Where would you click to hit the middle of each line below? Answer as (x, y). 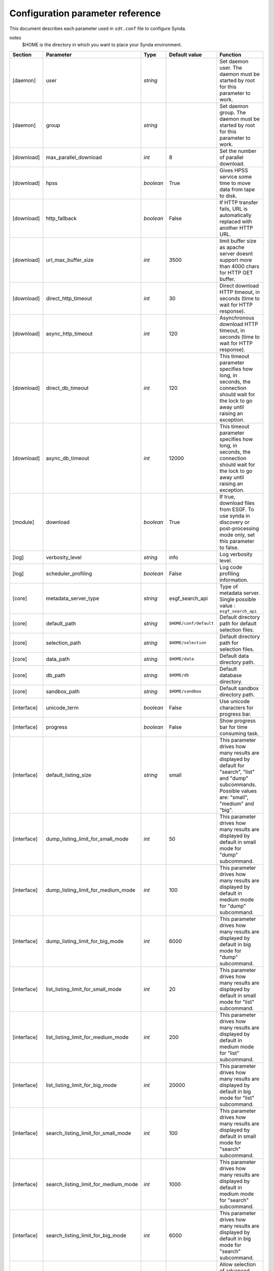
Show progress (238, 720)
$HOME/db (179, 675)
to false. (229, 548)
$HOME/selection (188, 643)
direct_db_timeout (67, 388)
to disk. (228, 196)
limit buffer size (238, 240)
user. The (231, 68)
